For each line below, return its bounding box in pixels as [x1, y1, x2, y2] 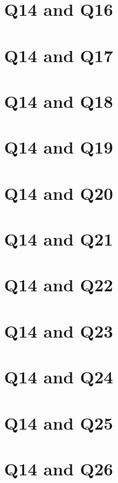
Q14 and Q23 [4, 318, 113, 342]
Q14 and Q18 [4, 89, 113, 113]
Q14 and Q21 [4, 227, 113, 251]
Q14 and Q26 [4, 456, 113, 480]
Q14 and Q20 [4, 181, 113, 205]
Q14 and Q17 [4, 43, 113, 67]
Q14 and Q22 [4, 273, 113, 297]
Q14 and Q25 [4, 410, 113, 434]
